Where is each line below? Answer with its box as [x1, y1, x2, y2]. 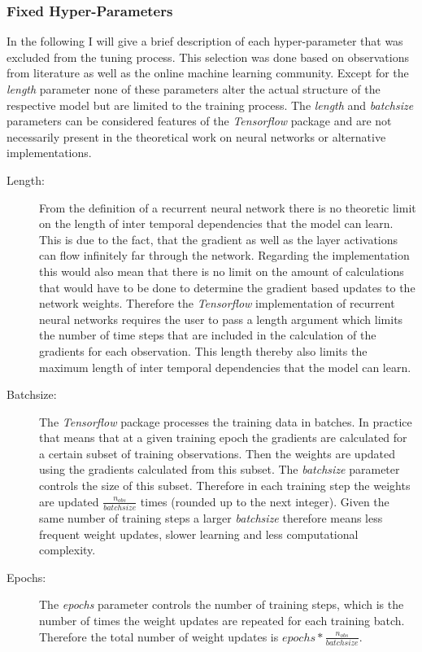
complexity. [39, 541, 96, 558]
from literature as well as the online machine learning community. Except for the [7, 64, 409, 81]
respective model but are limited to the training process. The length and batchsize [7, 96, 414, 113]
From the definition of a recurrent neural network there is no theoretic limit [39, 199, 416, 216]
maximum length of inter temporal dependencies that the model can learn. [39, 358, 411, 375]
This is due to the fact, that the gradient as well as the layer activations [39, 230, 398, 247]
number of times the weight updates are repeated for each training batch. [39, 611, 405, 628]
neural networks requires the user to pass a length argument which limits [39, 310, 403, 327]
